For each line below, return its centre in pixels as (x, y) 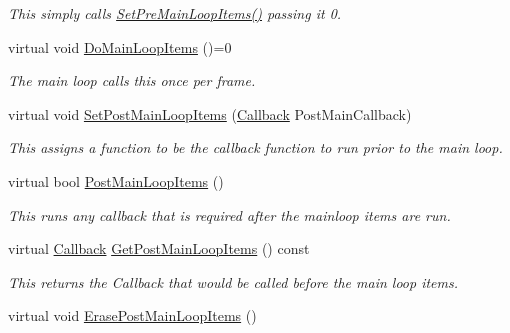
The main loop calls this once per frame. (132, 80)
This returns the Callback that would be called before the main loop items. (233, 281)
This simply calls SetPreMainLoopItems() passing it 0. (175, 13)
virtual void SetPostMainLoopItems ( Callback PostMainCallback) (210, 113)
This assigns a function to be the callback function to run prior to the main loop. (255, 147)
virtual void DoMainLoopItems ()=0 (120, 46)
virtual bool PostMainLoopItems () (116, 180)
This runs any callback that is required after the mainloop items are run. (229, 214)
